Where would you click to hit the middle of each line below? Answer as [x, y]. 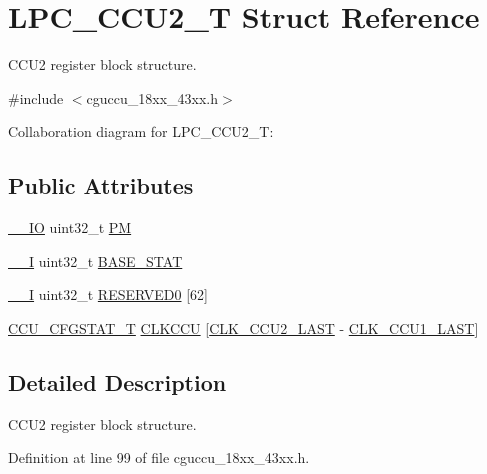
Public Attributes [101, 185]
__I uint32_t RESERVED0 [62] [108, 294]
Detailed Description [117, 381]
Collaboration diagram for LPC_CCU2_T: [141, 131]
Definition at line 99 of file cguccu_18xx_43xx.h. [159, 457]
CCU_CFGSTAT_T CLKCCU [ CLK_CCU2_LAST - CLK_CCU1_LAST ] [243, 327]
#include [36, 97]
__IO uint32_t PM [70, 227]
